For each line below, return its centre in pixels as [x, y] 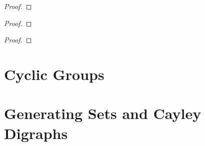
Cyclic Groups [54, 74]
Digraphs [36, 133]
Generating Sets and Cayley [103, 113]
